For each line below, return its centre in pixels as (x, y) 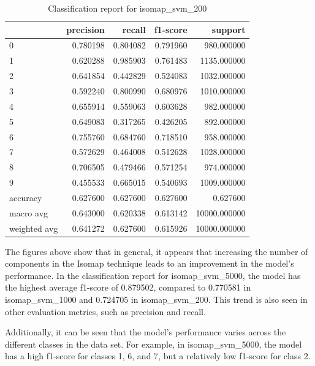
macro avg (29, 212)
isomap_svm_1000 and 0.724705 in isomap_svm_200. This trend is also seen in (156, 299)
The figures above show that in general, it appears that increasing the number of (157, 251)
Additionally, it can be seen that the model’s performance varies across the (146, 332)
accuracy (26, 197)
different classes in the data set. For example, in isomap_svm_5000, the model (154, 344)
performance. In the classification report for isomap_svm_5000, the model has (153, 275)
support (229, 29)
